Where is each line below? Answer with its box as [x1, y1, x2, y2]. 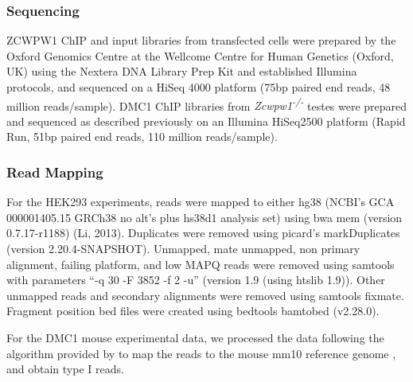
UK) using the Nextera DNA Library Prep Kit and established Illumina [6, 63, 357, 80]
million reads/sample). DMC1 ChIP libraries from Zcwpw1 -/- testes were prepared [6, 95, 407, 114]
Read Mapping [6, 162, 103, 181]
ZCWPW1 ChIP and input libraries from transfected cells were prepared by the [6, 32, 396, 49]
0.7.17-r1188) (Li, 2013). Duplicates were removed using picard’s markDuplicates [6, 224, 400, 241]
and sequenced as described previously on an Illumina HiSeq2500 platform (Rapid [6, 112, 406, 129]
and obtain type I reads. [6, 361, 124, 377]
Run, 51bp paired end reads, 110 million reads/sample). [6, 128, 278, 145]
